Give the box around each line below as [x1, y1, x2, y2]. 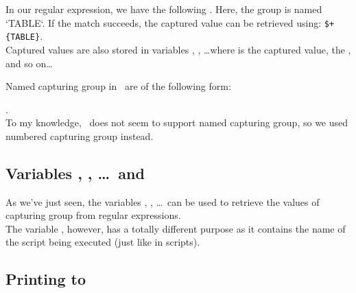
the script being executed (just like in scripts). [5, 235, 200, 249]
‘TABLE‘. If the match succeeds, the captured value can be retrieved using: [5, 15, 322, 30]
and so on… [5, 56, 53, 70]
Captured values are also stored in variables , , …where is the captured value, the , [5, 42, 351, 56]
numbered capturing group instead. [5, 128, 154, 143]
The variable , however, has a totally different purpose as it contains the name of [5, 221, 346, 235]
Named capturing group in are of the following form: [5, 79, 231, 93]
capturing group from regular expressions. [5, 208, 181, 222]
